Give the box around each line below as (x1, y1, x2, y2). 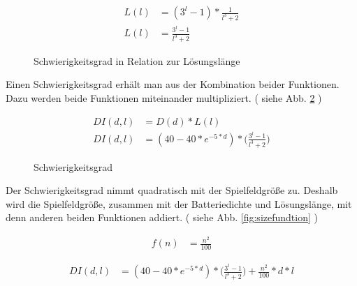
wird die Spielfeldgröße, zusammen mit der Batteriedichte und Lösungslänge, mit (6, 196, 352, 211)
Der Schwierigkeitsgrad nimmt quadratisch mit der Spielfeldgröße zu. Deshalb (6, 183, 338, 197)
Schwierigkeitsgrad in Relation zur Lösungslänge (34, 53, 240, 68)
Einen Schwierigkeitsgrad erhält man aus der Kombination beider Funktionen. (6, 77, 340, 91)
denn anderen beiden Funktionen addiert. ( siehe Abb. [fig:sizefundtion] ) (6, 210, 318, 225)
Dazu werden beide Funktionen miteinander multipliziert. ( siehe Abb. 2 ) (6, 91, 322, 105)
